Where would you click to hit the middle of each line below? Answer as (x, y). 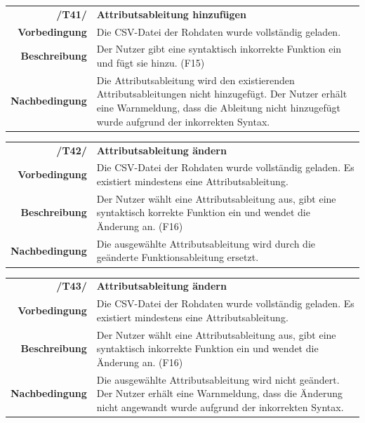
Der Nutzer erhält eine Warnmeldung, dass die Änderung (219, 393)
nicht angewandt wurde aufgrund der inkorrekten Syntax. (220, 407)
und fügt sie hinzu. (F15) (151, 63)
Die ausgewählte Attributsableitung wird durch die (206, 243)
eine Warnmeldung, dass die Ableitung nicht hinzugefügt (218, 108)
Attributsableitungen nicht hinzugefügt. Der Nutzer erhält (222, 94)
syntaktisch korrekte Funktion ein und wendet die (203, 212)
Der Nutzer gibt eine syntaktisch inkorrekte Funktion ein (219, 49)
